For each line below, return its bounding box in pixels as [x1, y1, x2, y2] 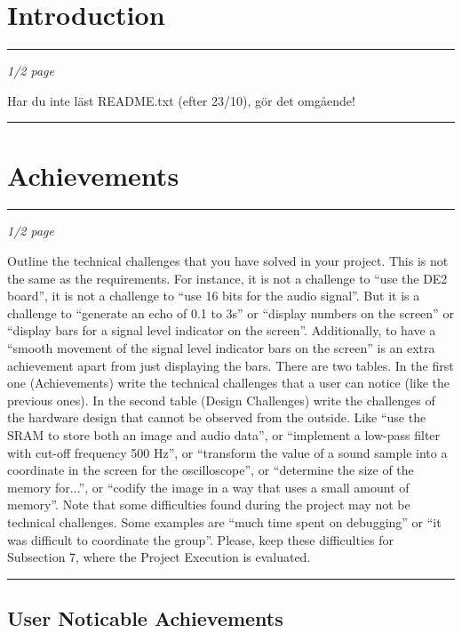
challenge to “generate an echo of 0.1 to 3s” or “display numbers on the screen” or [7, 303, 454, 322]
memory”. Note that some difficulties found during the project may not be [7, 495, 410, 514]
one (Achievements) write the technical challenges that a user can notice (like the [7, 373, 450, 392]
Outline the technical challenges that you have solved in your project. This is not [7, 252, 449, 270]
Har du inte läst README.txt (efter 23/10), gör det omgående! [7, 91, 355, 109]
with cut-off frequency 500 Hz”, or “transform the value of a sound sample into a [7, 443, 448, 461]
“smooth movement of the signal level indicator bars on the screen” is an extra [7, 339, 435, 357]
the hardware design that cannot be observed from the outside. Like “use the [7, 408, 426, 427]
